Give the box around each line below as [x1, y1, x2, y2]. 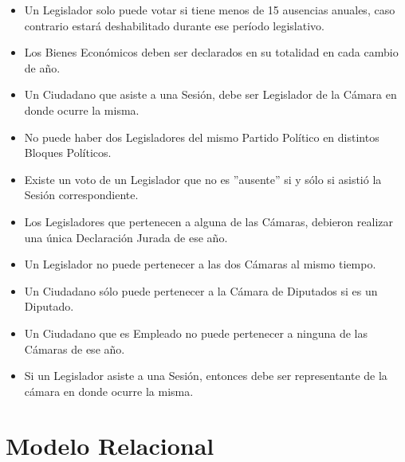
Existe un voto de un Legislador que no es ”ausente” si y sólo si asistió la [24, 170, 382, 187]
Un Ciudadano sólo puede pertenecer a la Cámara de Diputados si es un [24, 282, 378, 299]
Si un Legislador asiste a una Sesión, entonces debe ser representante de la [24, 367, 387, 384]
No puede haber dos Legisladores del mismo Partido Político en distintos [24, 128, 379, 145]
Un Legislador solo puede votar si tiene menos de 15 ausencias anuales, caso [24, 2, 395, 18]
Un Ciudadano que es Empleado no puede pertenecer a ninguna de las [24, 324, 368, 341]
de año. [24, 59, 61, 76]
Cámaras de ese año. [24, 340, 125, 357]
